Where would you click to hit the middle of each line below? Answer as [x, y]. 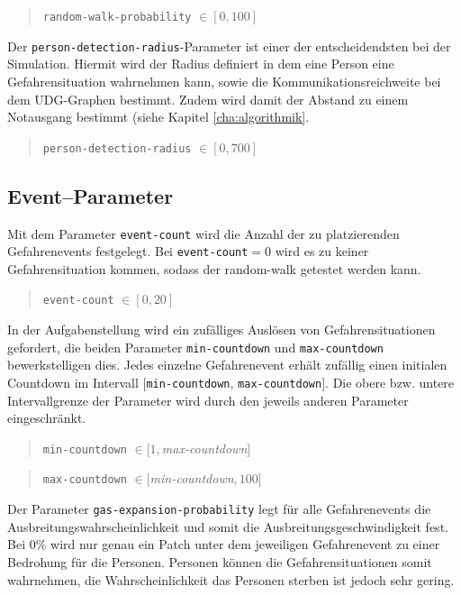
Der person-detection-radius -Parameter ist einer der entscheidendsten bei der [229, 46]
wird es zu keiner [322, 251]
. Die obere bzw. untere [390, 382]
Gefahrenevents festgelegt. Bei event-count [128, 251]
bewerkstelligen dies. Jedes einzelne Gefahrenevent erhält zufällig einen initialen [227, 365]
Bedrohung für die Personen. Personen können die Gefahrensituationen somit [220, 561]
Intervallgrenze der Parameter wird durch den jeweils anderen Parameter [208, 400]
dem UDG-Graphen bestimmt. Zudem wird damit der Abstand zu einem [208, 99]
